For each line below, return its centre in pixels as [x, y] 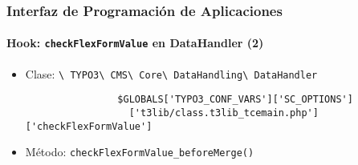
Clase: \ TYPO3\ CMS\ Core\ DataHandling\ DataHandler [171, 73]
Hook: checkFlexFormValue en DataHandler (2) [135, 43]
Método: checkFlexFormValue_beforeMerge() [140, 152]
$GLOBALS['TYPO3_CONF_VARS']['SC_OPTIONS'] [235, 100]
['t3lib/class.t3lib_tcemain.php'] [224, 113]
